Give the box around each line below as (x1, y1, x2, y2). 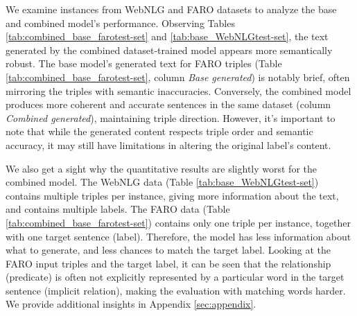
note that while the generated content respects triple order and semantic (6, 124, 313, 139)
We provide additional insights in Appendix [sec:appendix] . (6, 297, 256, 311)
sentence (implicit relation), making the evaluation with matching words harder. (6, 283, 346, 297)
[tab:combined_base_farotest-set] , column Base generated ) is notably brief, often (6, 69, 350, 84)
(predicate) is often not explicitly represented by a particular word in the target (6, 270, 345, 284)
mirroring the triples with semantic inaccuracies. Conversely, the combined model (6, 83, 351, 98)
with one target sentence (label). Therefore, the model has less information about (6, 229, 351, 243)
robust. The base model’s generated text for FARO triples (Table (6, 56, 282, 71)
